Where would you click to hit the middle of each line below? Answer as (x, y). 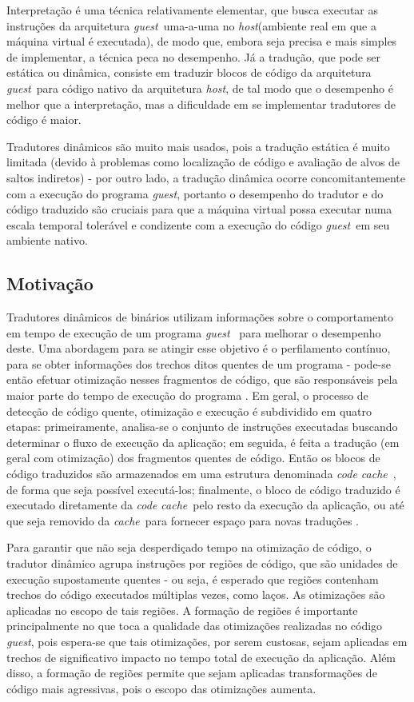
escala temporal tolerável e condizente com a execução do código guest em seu (198, 224)
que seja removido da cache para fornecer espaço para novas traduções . (183, 520)
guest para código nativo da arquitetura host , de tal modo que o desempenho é (200, 88)
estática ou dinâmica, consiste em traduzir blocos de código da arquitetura (189, 72)
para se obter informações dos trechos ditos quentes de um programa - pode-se (199, 363)
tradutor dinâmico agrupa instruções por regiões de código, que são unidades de (202, 563)
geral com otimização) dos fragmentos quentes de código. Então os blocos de (193, 458)
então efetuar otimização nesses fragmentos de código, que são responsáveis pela (202, 379)
